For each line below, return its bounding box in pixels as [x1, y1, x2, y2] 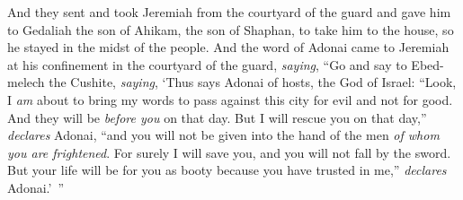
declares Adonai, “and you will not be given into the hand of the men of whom [7, 126, 440, 144]
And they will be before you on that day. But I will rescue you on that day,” [7, 108, 427, 126]
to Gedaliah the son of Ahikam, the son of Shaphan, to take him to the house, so [7, 20, 454, 39]
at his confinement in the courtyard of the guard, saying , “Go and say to [7, 55, 407, 74]
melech [7, 73, 45, 91]
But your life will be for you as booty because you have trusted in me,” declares [7, 161, 447, 179]
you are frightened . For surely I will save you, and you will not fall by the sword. [7, 143, 451, 161]
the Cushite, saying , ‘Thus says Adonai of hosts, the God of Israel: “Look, [49, 73, 457, 91]
